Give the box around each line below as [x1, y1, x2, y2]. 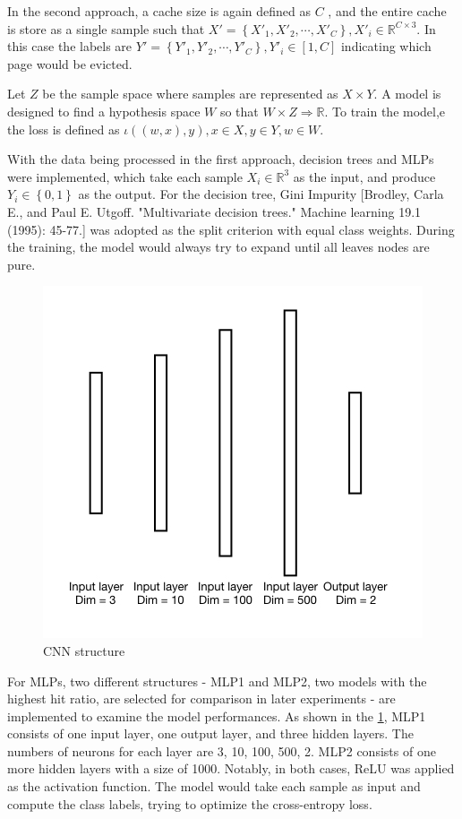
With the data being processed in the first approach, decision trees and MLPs [7, 150, 434, 168]
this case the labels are [7, 37, 133, 56]
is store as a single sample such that [7, 19, 205, 38]
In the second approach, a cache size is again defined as [7, 2, 312, 20]
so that [219, 101, 259, 120]
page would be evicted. [7, 54, 133, 73]
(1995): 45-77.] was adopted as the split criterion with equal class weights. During [7, 220, 455, 238]
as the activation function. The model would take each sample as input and [7, 777, 421, 796]
